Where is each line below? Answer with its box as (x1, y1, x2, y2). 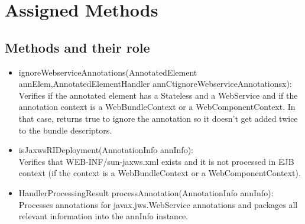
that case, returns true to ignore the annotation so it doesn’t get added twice (18, 112, 298, 124)
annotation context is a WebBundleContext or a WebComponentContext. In (18, 100, 296, 113)
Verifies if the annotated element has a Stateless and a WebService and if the (18, 89, 298, 101)
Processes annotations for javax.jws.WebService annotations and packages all (18, 198, 298, 210)
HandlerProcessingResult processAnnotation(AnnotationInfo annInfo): (18, 186, 274, 199)
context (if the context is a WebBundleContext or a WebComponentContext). (18, 167, 301, 179)
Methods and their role (5, 38, 150, 56)
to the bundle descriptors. (18, 124, 112, 136)
